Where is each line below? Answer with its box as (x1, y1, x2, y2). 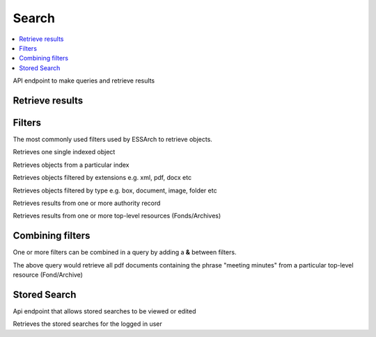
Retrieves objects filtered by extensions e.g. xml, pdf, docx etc (13, 174, 191, 182)
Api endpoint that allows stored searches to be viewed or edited (13, 306, 196, 315)
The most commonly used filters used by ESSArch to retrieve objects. (13, 135, 212, 144)
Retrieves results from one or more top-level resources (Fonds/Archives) (13, 212, 221, 220)
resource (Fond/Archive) (13, 271, 84, 279)
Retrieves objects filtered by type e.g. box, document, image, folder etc (13, 186, 217, 195)
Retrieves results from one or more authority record (13, 199, 161, 207)
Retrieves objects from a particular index (13, 161, 130, 169)
